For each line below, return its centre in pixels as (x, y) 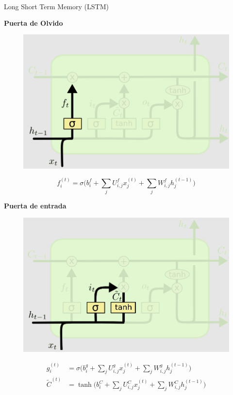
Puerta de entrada (35, 206)
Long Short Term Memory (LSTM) (56, 6)
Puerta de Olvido (33, 23)
